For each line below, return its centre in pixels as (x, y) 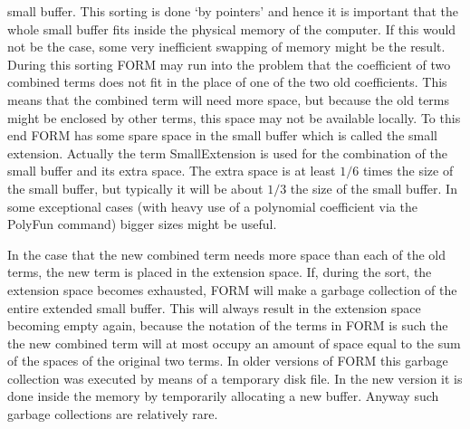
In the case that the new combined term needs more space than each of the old (227, 254)
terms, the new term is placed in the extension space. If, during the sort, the (220, 272)
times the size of (408, 171)
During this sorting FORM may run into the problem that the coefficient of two (229, 64)
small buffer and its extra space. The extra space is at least (172, 171)
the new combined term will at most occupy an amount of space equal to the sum (234, 343)
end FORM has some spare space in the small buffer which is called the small (222, 135)
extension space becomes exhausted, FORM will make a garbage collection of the (232, 289)
